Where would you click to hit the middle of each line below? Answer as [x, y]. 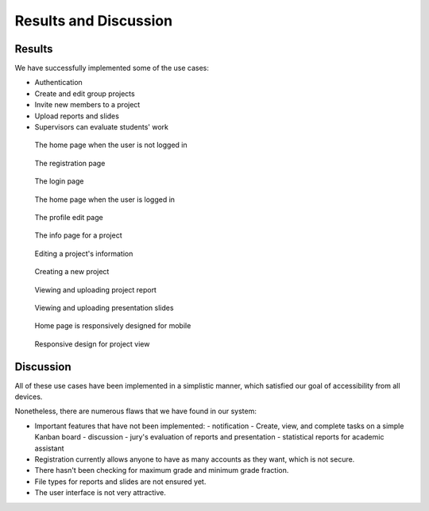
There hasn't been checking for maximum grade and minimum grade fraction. [162, 470]
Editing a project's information [84, 254]
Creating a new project [72, 272]
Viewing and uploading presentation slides [104, 308]
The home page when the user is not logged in [111, 145]
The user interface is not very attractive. [100, 493]
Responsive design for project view [92, 344]
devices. [29, 397]
